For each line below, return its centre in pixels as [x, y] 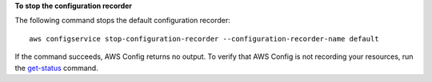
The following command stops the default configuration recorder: [123, 21]
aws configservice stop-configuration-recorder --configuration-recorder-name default [204, 39]
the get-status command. [57, 68]
